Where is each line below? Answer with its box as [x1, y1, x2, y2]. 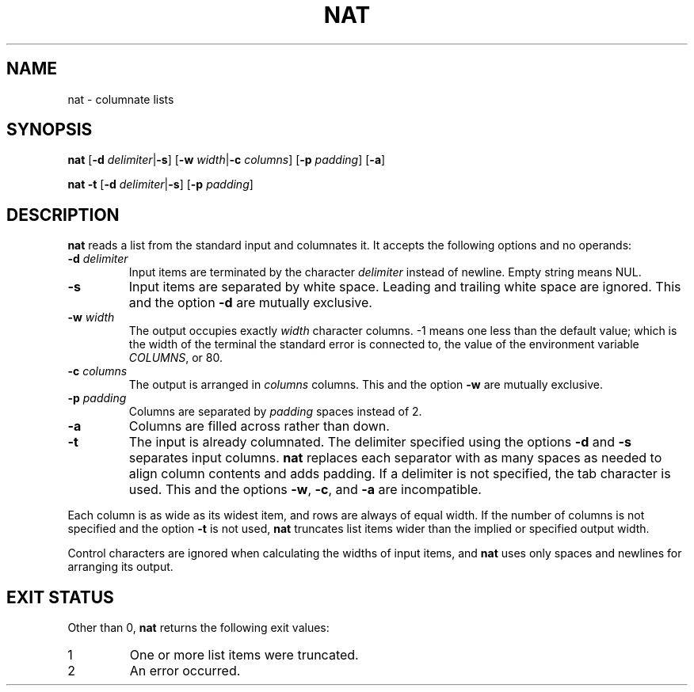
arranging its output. [67, 560, 173, 574]
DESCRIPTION [6, 204, 120, 225]
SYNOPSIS [6, 120, 93, 140]
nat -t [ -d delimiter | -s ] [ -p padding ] [67, 177, 254, 192]
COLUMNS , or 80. [128, 351, 223, 365]
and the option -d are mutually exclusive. [128, 295, 372, 311]
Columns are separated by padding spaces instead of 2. [128, 405, 422, 419]
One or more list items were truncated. [129, 647, 359, 663]
